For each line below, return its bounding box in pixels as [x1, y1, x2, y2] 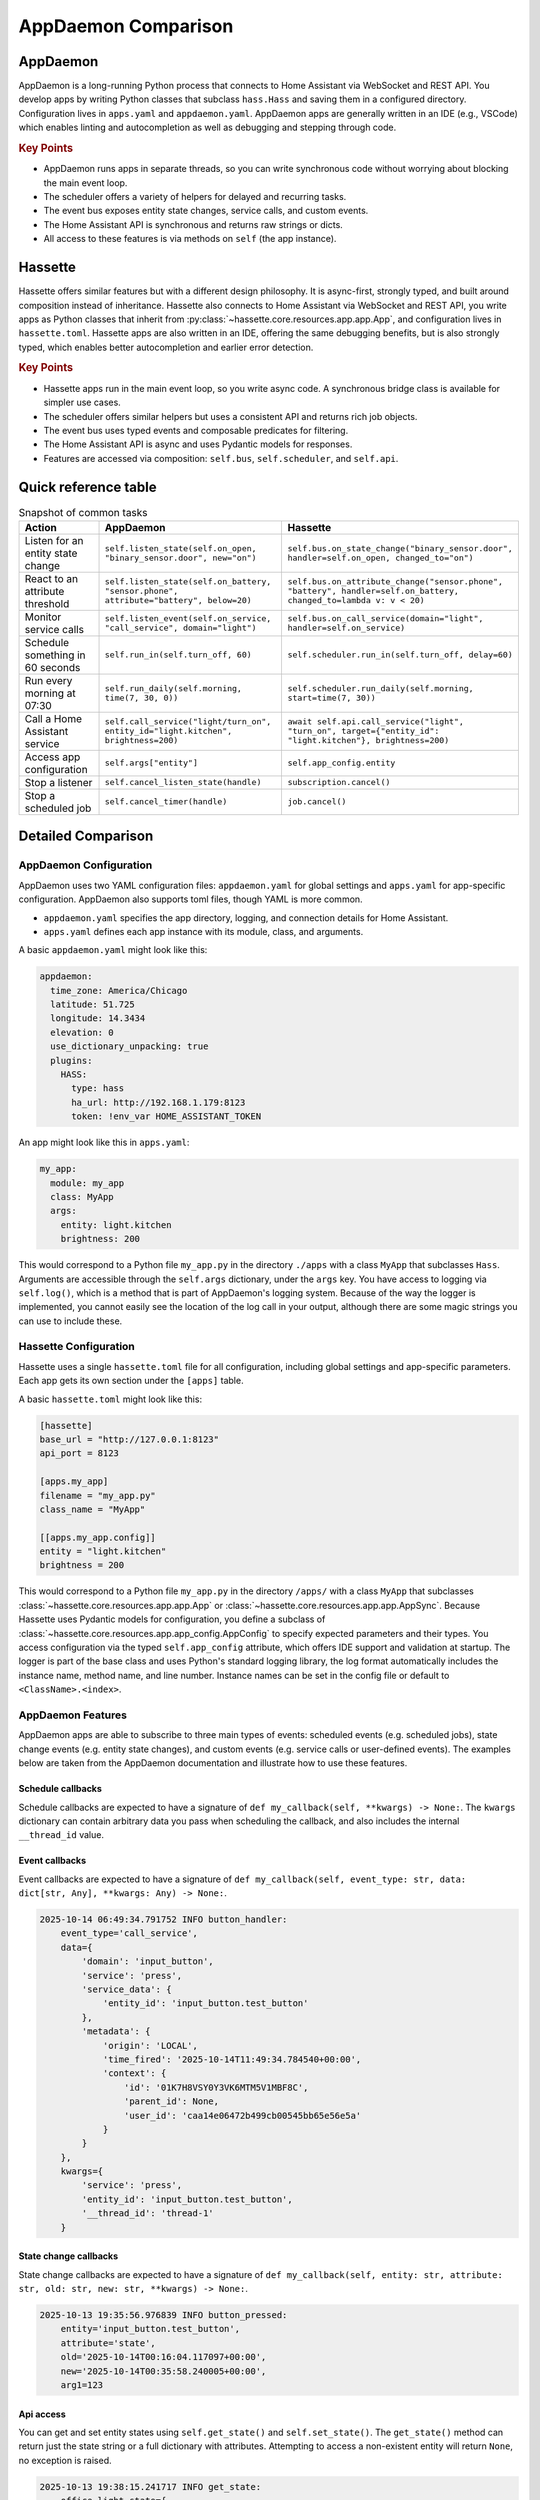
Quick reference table [18, 478, 157, 495]
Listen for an [24, 533, 84, 547]
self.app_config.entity [287, 758, 396, 769]
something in [24, 648, 86, 662]
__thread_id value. [18, 1829, 105, 1841]
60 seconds [24, 660, 81, 674]
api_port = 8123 [39, 1448, 120, 1459]
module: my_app [50, 1177, 125, 1189]
